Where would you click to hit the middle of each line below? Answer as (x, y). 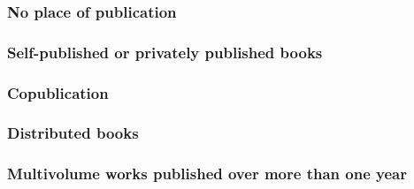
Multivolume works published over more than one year (207, 174)
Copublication (58, 92)
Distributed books (73, 133)
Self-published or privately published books (165, 52)
